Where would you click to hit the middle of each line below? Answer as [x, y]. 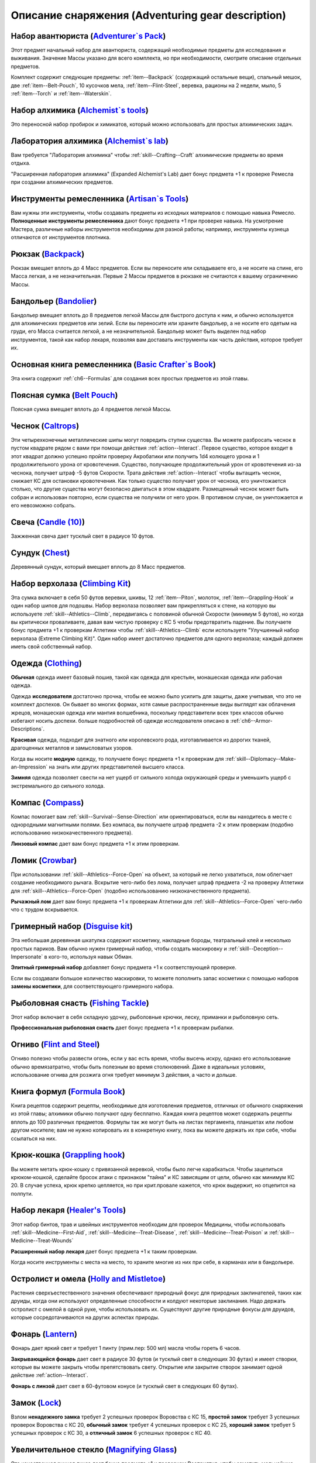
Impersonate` [27, 956]
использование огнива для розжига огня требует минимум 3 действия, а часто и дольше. [124, 1075]
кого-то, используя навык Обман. [90, 956]
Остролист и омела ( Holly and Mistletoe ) [88, 1279]
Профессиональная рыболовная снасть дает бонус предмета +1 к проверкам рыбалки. [122, 1028]
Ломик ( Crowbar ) [44, 860]
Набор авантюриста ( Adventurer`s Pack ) [88, 36]
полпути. [22, 1193]
